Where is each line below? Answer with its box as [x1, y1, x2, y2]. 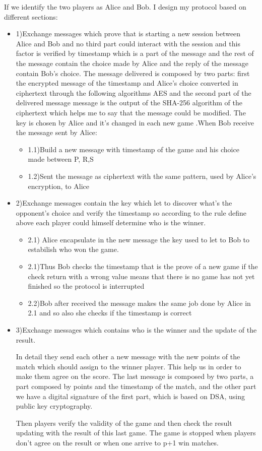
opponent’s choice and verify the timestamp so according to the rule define [16, 207, 247, 218]
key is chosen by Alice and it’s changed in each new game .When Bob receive [16, 117, 254, 127]
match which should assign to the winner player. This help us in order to [16, 361, 241, 371]
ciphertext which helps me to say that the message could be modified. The [16, 107, 246, 117]
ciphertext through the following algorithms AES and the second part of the [16, 87, 251, 98]
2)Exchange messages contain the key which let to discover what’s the [16, 198, 232, 208]
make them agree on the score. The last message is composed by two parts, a [16, 371, 254, 381]
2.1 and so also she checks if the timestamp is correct [28, 307, 192, 318]
